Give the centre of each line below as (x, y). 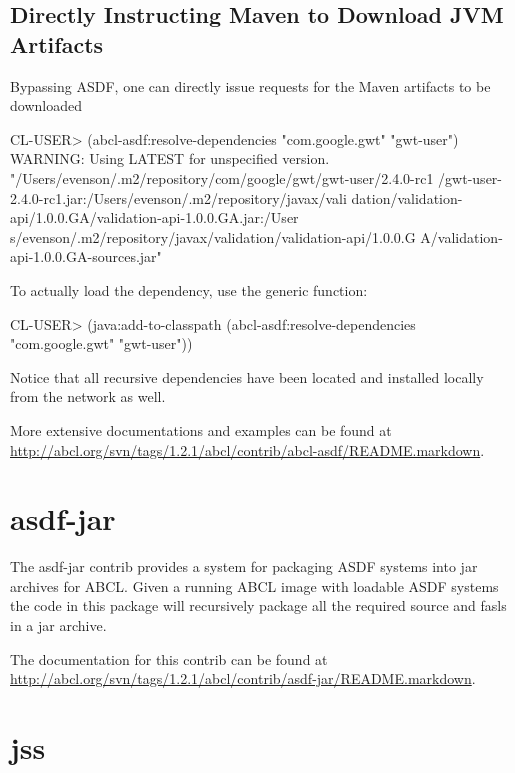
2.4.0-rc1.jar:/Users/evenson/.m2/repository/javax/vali (178, 197)
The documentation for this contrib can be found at (169, 658)
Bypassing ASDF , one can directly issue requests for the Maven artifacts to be (250, 85)
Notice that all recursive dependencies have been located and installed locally (247, 376)
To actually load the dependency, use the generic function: (189, 289)
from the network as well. (88, 396)
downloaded (46, 105)
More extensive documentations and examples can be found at (201, 429)
